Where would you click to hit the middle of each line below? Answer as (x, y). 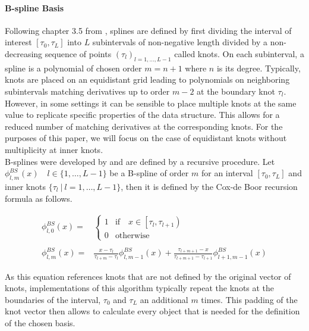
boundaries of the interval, (53, 299)
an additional (164, 299)
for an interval (227, 173)
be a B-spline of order (149, 173)
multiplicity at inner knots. (54, 149)
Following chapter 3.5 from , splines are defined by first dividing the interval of (148, 30)
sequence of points (78, 53)
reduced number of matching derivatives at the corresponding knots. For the (144, 126)
